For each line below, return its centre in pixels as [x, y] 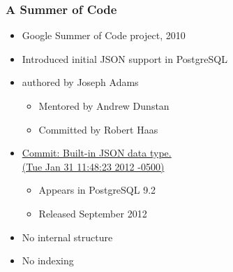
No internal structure [67, 237]
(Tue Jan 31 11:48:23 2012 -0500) [93, 166]
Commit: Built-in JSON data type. [97, 153]
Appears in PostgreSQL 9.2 [97, 190]
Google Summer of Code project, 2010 [104, 35]
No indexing [48, 260]
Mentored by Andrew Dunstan [104, 106]
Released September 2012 [93, 213]
